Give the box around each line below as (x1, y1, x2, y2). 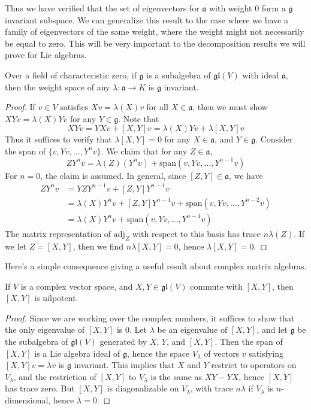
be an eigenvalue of (157, 323, 228, 336)
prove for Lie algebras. (5, 48, 87, 61)
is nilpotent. (34, 291, 78, 304)
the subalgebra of (5, 335, 68, 348)
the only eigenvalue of (5, 323, 84, 336)
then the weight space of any (5, 80, 110, 93)
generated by (99, 335, 147, 348)
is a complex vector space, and (20, 280, 133, 292)
